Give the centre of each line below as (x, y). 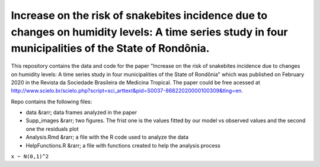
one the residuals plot (52, 129)
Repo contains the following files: (52, 101)
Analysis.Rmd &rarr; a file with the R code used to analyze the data (107, 137)
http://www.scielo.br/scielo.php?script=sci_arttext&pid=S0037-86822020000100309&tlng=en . (127, 91)
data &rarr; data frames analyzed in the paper (81, 113)
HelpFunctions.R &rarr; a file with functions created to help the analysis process (123, 145)
